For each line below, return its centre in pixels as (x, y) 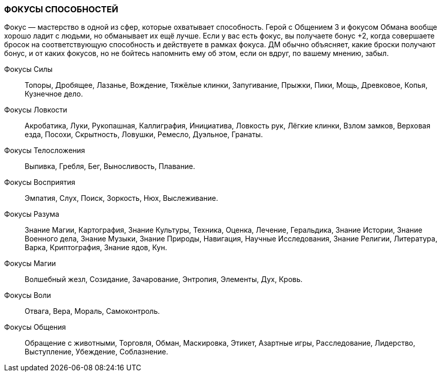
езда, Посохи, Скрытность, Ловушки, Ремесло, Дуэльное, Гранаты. (144, 135)
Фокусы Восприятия (40, 182)
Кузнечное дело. (54, 94)
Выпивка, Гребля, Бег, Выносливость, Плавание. (110, 166)
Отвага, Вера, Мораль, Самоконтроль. (92, 311)
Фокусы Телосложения (45, 151)
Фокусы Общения (35, 327)
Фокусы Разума (32, 214)
